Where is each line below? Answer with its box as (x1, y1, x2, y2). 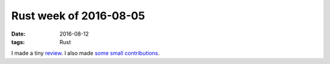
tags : (11, 38, 25, 45)
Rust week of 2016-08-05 (11, 9, 145, 22)
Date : (11, 30, 26, 37)
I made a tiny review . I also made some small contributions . (11, 50, 160, 57)
